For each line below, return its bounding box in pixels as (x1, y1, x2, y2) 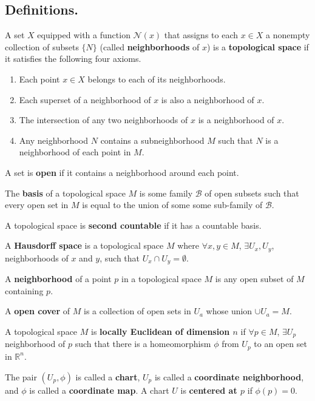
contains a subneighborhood (100, 133, 205, 146)
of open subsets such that (205, 186, 299, 199)
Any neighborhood (19, 133, 89, 146)
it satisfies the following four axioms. (5, 52, 141, 65)
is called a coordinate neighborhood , (154, 370, 304, 383)
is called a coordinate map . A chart (29, 383, 169, 396)
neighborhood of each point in (19, 146, 131, 158)
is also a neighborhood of (161, 93, 254, 106)
